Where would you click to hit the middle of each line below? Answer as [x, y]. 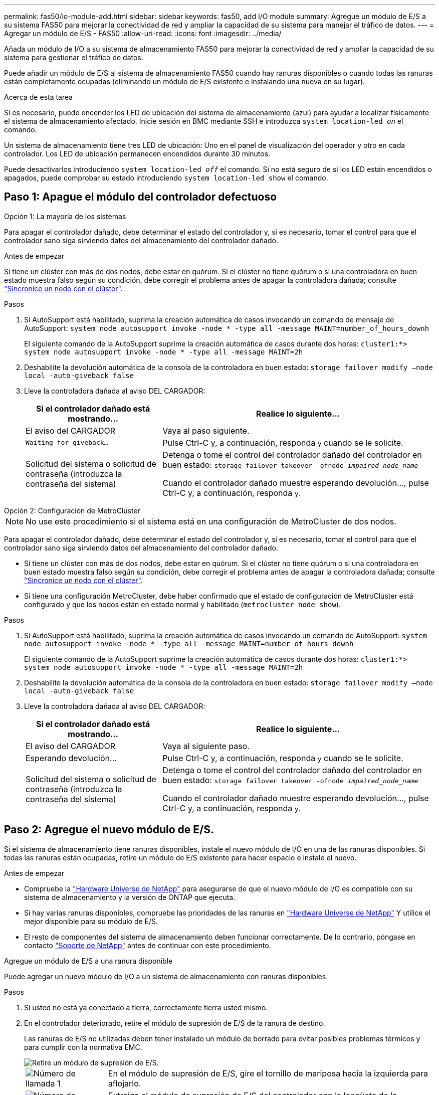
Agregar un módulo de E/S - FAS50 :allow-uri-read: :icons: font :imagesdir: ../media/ [143, 33]
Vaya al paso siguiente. [206, 430]
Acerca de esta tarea [39, 97]
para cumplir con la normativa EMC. [83, 1047]
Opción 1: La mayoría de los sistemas [65, 216]
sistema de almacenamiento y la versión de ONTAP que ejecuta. [130, 897]
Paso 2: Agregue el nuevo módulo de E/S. [109, 830]
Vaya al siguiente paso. [206, 746]
